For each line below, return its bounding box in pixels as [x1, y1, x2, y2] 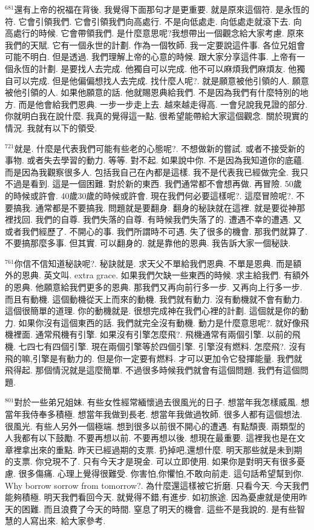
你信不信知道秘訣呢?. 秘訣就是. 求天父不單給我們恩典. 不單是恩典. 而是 [14, 257, 293, 269]
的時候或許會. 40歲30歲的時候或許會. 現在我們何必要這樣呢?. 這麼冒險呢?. [5, 189, 293, 201]
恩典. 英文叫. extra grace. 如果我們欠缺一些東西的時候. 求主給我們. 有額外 [21, 269, 309, 281]
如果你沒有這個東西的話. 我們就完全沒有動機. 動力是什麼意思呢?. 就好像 [18, 316, 301, 329]
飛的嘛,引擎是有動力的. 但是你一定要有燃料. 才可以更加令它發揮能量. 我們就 [5, 352, 303, 364]
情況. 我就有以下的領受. [5, 121, 97, 134]
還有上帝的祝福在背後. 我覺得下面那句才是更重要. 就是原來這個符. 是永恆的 [14, 3, 310, 15]
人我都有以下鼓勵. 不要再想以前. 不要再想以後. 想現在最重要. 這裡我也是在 [5, 431, 297, 444]
